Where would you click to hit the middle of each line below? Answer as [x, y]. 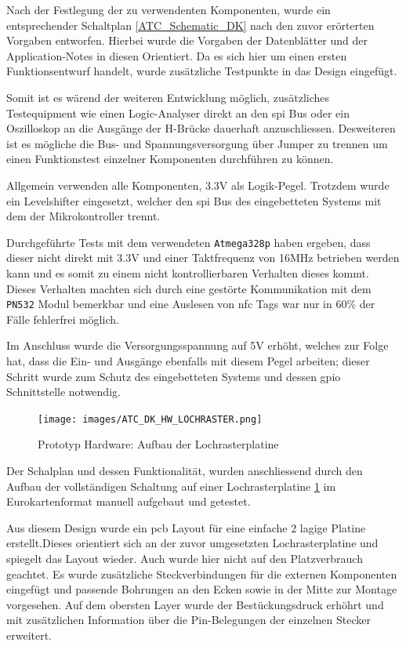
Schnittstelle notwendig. [63, 392]
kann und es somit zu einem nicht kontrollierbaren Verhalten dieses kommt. [188, 272]
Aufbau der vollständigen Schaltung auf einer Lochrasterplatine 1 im [171, 486]
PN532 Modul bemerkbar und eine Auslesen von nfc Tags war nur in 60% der [191, 304]
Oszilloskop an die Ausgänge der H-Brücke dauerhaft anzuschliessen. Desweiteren [201, 128]
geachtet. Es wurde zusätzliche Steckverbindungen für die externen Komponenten [202, 573]
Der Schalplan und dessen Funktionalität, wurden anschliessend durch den [185, 471]
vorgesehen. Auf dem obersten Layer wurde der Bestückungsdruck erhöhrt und [195, 604]
